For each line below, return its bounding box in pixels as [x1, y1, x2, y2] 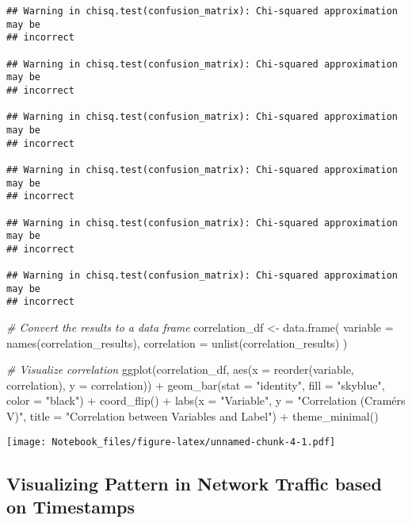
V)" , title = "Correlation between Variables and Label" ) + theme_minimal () [6, 408, 379, 425]
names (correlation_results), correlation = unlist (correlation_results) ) [6, 334, 348, 351]
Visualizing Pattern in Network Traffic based [6, 471, 382, 495]
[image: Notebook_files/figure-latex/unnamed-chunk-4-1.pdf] [6, 436, 336, 448]
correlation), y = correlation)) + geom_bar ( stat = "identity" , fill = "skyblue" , [6, 376, 385, 393]
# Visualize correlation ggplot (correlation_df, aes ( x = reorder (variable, [6, 361, 354, 378]
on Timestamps [6, 494, 135, 519]
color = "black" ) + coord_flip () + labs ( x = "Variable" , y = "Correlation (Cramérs [6, 392, 406, 409]
